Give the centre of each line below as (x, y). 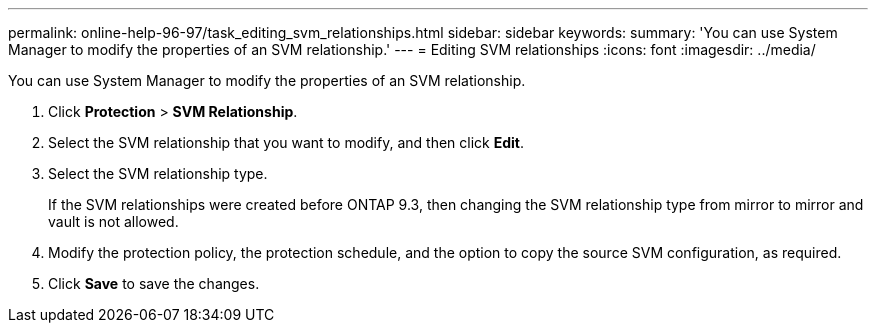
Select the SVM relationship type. (158, 173)
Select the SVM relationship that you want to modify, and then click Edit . (286, 142)
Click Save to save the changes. (154, 283)
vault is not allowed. (113, 221)
